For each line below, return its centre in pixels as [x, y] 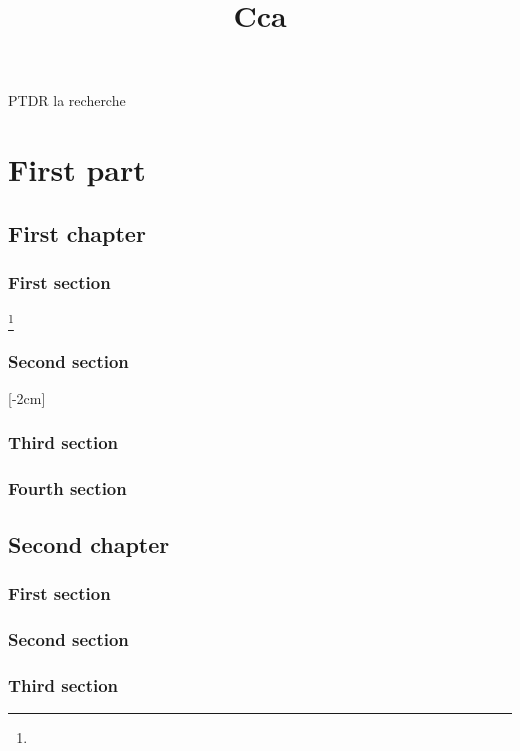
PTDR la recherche [67, 100]
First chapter [77, 232]
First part [77, 169]
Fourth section [67, 488]
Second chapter [89, 543]
